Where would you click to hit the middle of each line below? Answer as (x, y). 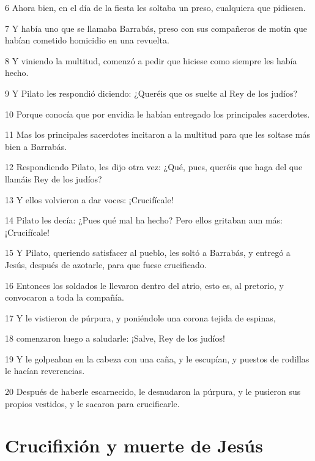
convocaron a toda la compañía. (65, 297)
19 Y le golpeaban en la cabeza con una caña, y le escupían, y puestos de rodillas (157, 358)
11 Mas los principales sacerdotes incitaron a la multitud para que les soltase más (157, 134)
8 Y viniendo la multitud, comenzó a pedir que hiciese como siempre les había (151, 60)
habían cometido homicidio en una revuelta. (87, 40)
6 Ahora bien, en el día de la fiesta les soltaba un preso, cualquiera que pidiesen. (155, 7)
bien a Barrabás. (36, 146)
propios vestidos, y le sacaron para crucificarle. (92, 403)
